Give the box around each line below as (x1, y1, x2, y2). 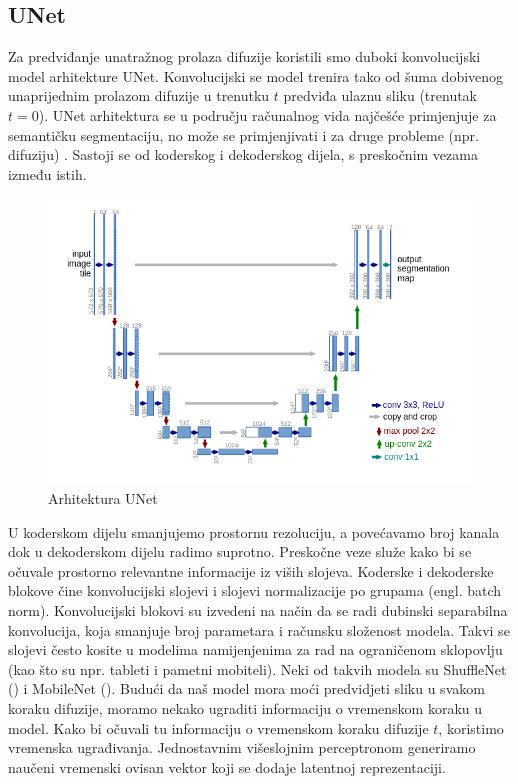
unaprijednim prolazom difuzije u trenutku (8, 85, 270, 106)
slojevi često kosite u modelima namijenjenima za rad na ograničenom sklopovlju (8, 639, 503, 660)
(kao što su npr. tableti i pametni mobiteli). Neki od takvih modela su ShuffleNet (8, 658, 507, 679)
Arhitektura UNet (48, 488, 158, 509)
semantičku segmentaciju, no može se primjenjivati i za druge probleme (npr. (8, 124, 479, 145)
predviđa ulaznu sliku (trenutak (283, 85, 478, 106)
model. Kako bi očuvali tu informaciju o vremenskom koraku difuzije (8, 717, 429, 738)
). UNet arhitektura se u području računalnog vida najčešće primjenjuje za (38, 104, 497, 125)
